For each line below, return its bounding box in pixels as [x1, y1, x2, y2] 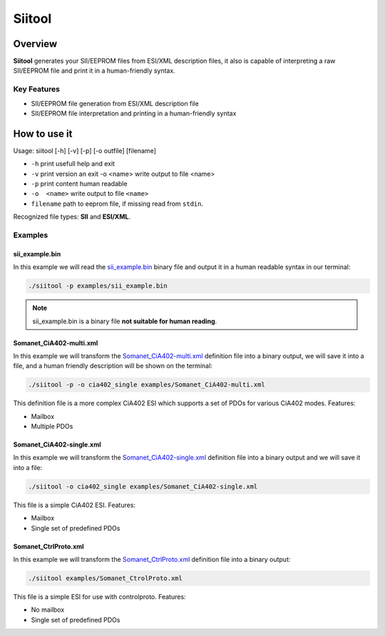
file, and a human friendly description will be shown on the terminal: [13, 362, 213, 370]
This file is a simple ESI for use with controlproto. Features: [13, 592, 186, 601]
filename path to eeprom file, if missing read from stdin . [31, 199, 203, 208]
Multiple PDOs [31, 422, 73, 431]
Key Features [13, 84, 61, 94]
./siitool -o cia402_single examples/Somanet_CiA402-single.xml [28, 482, 258, 491]
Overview [13, 38, 58, 50]
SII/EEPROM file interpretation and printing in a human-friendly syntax [31, 109, 237, 118]
